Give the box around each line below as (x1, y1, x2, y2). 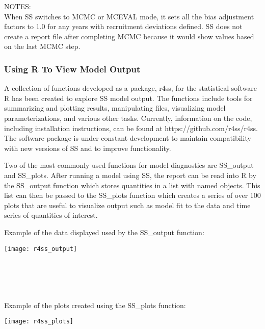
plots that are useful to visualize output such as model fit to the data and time (4, 199, 251, 210)
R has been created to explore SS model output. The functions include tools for (4, 92, 253, 103)
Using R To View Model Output (4, 62, 141, 75)
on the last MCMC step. (4, 41, 81, 52)
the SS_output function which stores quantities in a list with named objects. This (4, 180, 260, 190)
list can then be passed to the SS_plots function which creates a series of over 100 (4, 190, 261, 200)
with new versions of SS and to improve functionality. (4, 142, 171, 153)
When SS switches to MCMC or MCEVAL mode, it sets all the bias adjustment (4, 11, 254, 21)
